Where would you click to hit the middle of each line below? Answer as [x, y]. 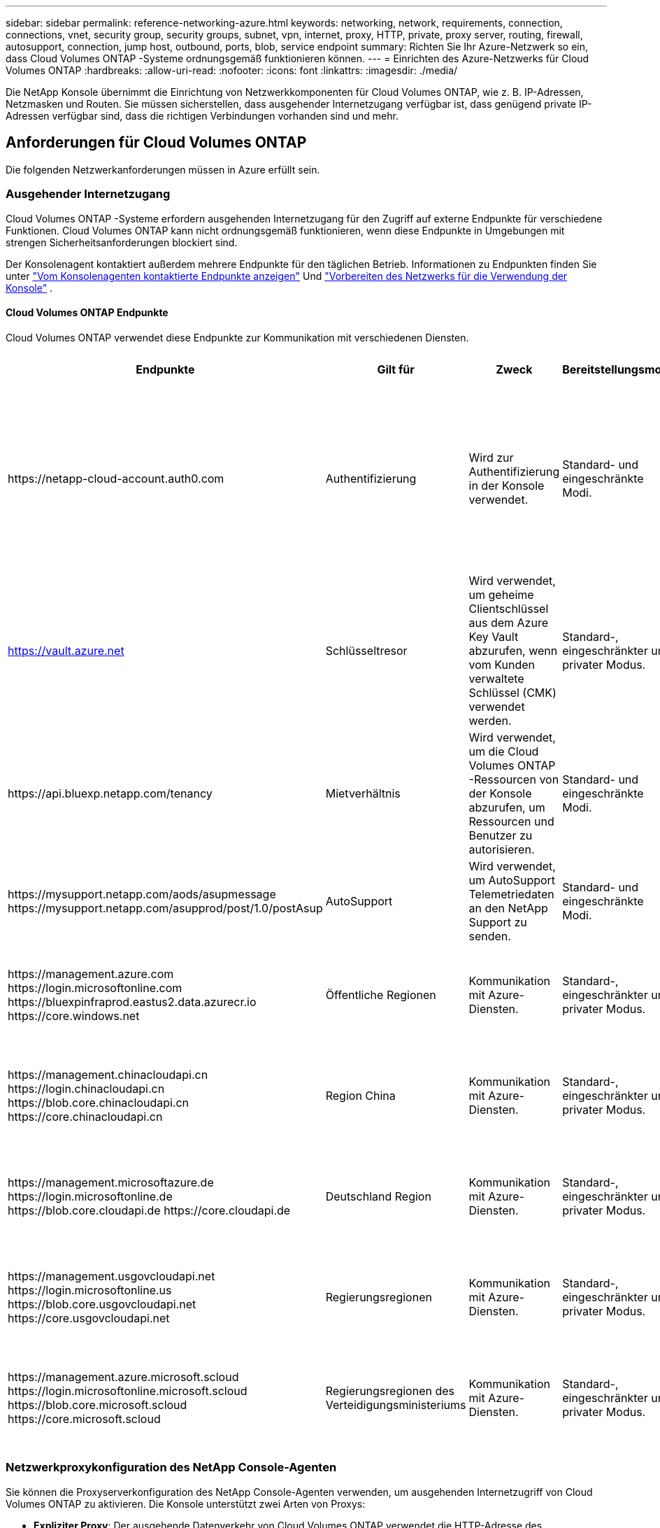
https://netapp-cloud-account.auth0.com [116, 478]
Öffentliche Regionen [381, 995]
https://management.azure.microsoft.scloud [123, 1377]
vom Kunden [502, 664]
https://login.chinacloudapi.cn [86, 1088]
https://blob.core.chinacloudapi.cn [99, 1102]
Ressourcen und [511, 821]
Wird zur [491, 457]
